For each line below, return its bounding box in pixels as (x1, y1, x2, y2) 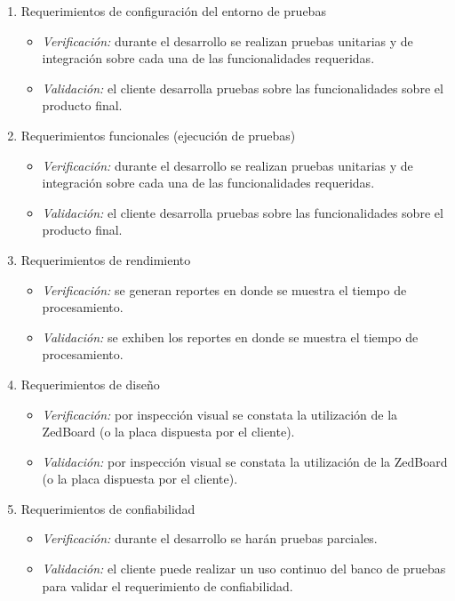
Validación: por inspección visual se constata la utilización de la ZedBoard (42, 452, 448, 470)
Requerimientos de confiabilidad (20, 499, 196, 517)
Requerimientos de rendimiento (20, 250, 191, 268)
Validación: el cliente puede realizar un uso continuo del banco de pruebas (42, 559, 446, 578)
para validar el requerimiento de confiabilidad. (42, 576, 293, 595)
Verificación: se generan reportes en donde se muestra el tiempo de (42, 280, 407, 299)
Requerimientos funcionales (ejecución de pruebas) (20, 125, 296, 144)
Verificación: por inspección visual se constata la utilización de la (42, 405, 398, 423)
